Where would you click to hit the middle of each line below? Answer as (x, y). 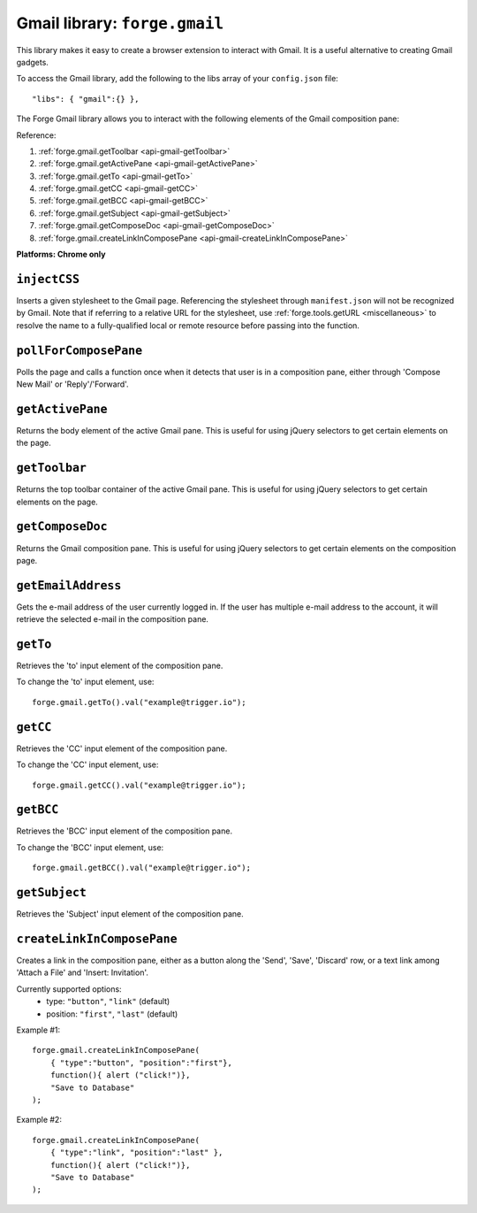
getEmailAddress (69, 585)
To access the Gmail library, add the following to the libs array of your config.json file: (178, 79)
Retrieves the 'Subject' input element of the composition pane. (130, 914)
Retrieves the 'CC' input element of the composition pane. (122, 749)
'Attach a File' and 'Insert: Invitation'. (83, 972)
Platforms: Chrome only (61, 254)
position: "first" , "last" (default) (112, 1014)
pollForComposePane (79, 350)
